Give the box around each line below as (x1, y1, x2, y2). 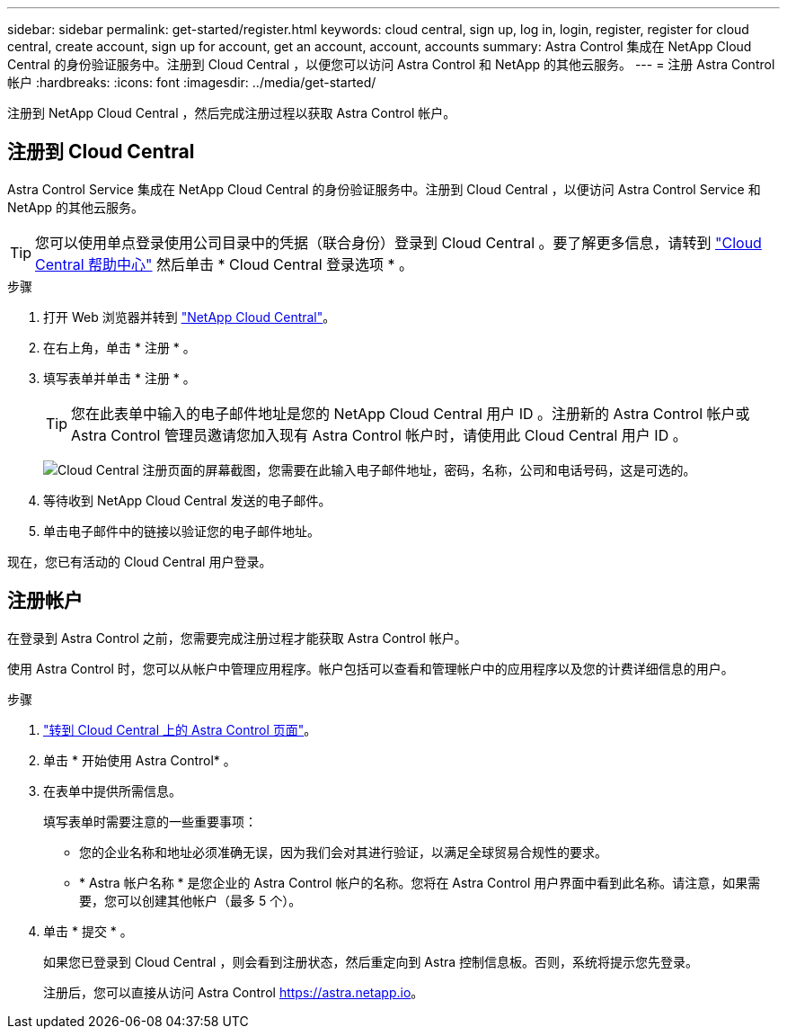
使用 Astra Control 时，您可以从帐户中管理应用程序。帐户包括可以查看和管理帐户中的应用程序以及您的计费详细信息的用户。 (7, 660, 734, 676)
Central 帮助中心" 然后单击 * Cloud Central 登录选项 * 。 (35, 255, 414, 273)
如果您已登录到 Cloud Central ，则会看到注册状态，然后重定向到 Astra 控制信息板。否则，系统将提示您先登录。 (43, 953, 699, 969)
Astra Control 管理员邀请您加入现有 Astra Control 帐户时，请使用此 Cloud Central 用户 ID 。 (71, 425, 687, 444)
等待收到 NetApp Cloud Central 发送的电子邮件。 (43, 492, 332, 508)
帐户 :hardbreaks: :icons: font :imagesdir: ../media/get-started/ (7, 75, 376, 90)
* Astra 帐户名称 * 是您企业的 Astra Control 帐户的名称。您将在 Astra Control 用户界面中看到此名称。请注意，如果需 (79, 874, 761, 890)
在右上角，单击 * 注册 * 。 (43, 339, 196, 355)
